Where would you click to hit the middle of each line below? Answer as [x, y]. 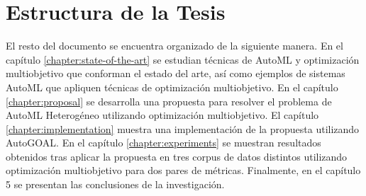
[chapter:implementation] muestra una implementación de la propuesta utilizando [183, 128]
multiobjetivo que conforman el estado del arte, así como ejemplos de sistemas [176, 73]
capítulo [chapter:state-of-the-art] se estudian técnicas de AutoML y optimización [183, 59]
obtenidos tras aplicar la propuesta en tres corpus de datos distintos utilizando [177, 156]
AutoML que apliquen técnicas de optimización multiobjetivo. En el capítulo [172, 87]
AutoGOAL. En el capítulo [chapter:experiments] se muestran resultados [163, 143]
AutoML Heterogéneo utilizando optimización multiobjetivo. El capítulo [162, 115]
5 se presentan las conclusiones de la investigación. [115, 184]
